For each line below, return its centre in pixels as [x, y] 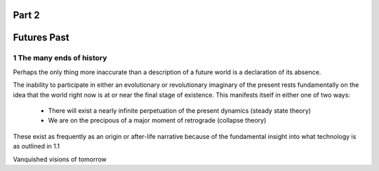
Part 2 [26, 15]
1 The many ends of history [60, 58]
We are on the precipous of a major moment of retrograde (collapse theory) [157, 121]
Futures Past [41, 37]
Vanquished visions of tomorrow [60, 159]
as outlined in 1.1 [36, 146]
